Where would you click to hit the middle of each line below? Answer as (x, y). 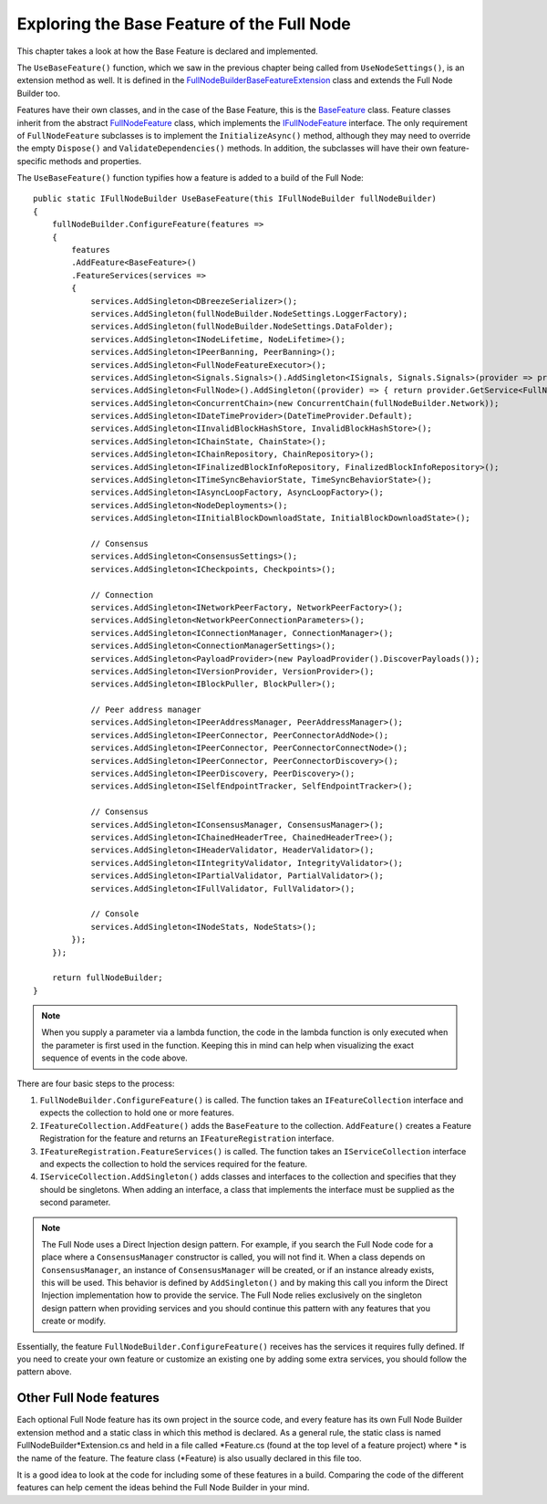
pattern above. (44, 1372)
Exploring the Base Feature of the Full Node (184, 24)
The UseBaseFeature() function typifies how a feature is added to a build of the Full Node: (190, 178)
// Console (115, 914)
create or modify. (74, 1321)
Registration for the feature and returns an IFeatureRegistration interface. (187, 1138)
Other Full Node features (88, 1398)
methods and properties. (95, 161)
